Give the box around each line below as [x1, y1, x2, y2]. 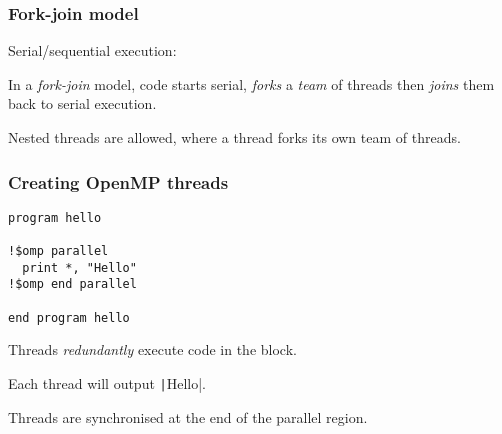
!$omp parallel [8, 244, 109, 259]
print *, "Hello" [22, 260, 137, 275]
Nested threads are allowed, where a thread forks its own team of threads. [8, 127, 461, 147]
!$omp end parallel [8, 277, 137, 292]
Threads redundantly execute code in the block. [8, 339, 297, 360]
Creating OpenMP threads [8, 169, 229, 194]
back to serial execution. [8, 93, 157, 114]
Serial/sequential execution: [8, 40, 177, 61]
